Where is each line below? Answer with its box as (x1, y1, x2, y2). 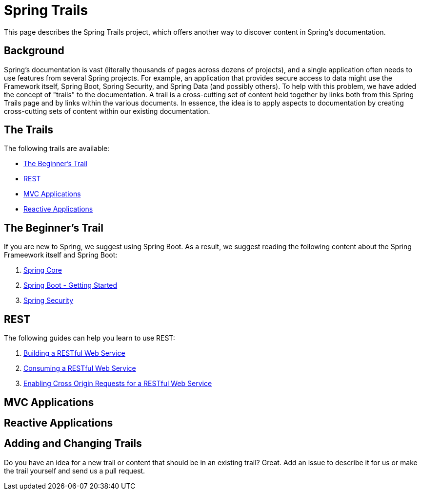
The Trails (4, 124, 54, 136)
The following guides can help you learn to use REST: (4, 334, 175, 343)
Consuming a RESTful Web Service (23, 364, 136, 373)
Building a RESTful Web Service (23, 349, 125, 358)
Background (4, 44, 64, 57)
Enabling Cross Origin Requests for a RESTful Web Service (23, 379, 212, 388)
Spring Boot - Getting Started (23, 281, 118, 290)
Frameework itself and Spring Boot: (4, 251, 118, 259)
